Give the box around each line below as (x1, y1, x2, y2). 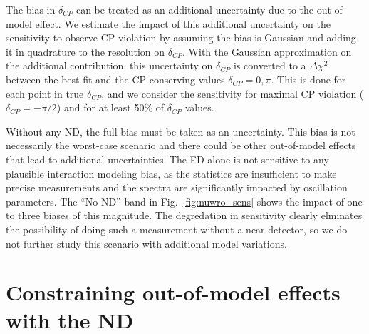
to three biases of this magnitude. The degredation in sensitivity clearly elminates (6, 208, 363, 223)
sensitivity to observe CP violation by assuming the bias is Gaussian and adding (6, 30, 356, 45)
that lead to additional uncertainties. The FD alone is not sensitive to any (6, 151, 329, 166)
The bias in (6, 2, 56, 16)
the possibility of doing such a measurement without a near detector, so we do (6, 221, 348, 236)
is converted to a (233, 58, 306, 73)
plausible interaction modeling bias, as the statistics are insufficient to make (6, 166, 337, 181)
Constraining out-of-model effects (6, 278, 341, 307)
